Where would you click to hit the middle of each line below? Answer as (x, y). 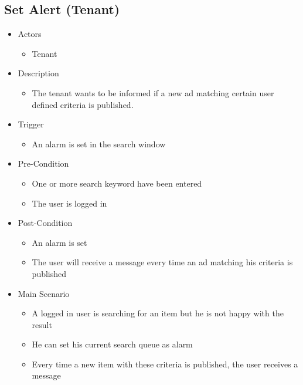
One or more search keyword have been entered (117, 183)
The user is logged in (69, 203)
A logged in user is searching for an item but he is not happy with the (158, 313)
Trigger (31, 124)
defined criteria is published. (83, 104)
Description (38, 73)
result (42, 324)
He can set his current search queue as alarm (112, 344)
